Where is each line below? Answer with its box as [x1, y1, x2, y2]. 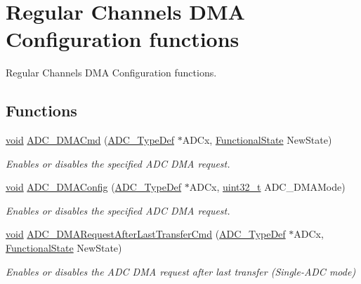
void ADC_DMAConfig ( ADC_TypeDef [6, 180, 182, 194]
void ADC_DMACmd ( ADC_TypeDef [6, 133, 174, 147]
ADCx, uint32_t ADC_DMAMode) [189, 180, 346, 194]
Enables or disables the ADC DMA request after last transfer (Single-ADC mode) [6, 264, 356, 278]
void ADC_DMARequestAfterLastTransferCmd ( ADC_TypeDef [6, 226, 286, 241]
